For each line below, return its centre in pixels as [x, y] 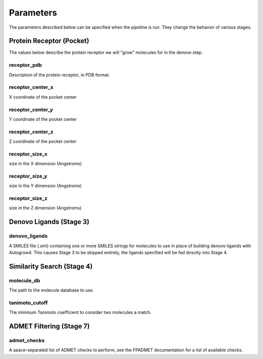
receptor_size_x [28, 154]
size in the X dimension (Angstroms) [46, 164]
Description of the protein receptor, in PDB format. [59, 75]
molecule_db [25, 280]
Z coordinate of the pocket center [43, 141]
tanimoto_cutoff [28, 303]
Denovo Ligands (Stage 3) [49, 222]
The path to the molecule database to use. [52, 290]
